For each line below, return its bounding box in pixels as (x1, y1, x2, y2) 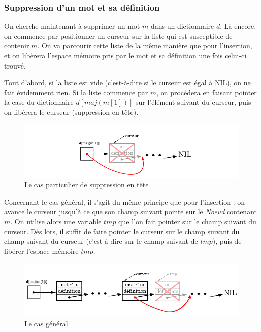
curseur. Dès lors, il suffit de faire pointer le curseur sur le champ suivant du (4, 226, 240, 236)
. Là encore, (220, 21, 256, 31)
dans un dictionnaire (150, 21, 214, 31)
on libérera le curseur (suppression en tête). (4, 106, 139, 117)
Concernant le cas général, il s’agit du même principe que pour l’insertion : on (4, 196, 245, 207)
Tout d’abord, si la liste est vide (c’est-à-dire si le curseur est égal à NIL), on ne (4, 77, 251, 88)
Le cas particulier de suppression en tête (24, 179, 149, 190)
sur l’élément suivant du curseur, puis (135, 97, 251, 107)
